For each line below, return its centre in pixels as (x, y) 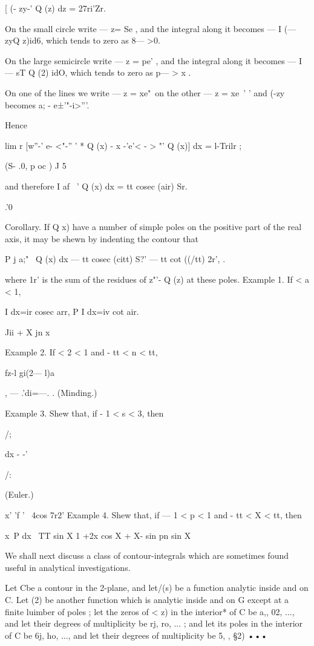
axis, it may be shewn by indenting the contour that (102, 238)
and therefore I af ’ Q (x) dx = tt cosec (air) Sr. (96, 186)
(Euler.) (19, 494)
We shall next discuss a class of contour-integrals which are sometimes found (147, 555)
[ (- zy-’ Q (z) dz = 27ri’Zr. (55, 8)
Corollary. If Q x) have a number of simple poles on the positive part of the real (153, 227)
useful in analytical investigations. (68, 567)
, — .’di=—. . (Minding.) (51, 393)
